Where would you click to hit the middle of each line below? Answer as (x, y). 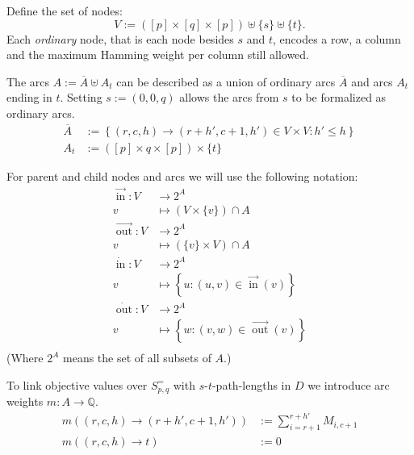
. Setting (81, 97)
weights (25, 401)
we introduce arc (349, 384)
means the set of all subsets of (137, 358)
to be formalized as (339, 97)
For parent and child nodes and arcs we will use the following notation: (182, 175)
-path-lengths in (251, 384)
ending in (29, 97)
